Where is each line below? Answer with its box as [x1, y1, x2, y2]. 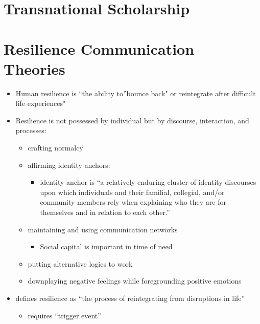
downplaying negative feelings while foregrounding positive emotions [28, 275, 242, 286]
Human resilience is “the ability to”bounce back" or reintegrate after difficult [15, 88, 256, 98]
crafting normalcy [28, 142, 83, 153]
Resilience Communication [4, 38, 195, 59]
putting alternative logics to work [28, 258, 133, 269]
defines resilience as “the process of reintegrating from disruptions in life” [15, 293, 245, 303]
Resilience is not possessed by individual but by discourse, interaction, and [15, 115, 249, 125]
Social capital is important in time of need [40, 241, 173, 252]
